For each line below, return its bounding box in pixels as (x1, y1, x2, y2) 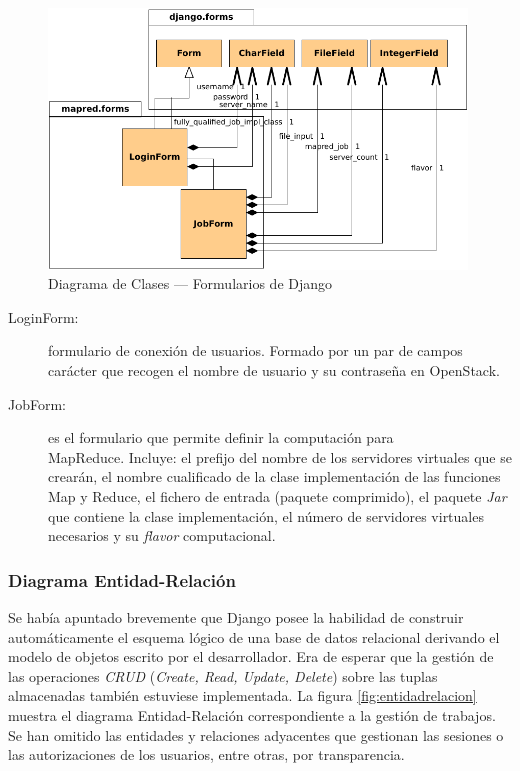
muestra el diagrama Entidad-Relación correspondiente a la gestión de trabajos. (8, 704, 496, 725)
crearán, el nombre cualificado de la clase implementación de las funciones (48, 466, 501, 487)
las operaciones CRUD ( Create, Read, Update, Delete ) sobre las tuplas (8, 665, 438, 686)
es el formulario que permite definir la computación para (48, 427, 394, 448)
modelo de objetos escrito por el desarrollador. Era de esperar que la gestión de (8, 646, 494, 667)
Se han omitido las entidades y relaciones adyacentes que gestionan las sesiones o (8, 724, 504, 745)
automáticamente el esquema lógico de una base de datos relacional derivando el (8, 626, 500, 647)
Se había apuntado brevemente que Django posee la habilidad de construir (8, 606, 464, 627)
